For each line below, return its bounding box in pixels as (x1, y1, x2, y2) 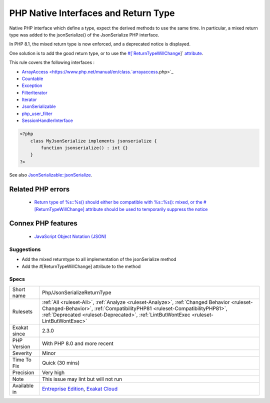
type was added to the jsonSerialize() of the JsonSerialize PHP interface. (9, 31, 159, 37)
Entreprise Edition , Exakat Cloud (41, 385, 117, 392)
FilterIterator (21, 89, 47, 95)
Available (12, 382, 34, 389)
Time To (12, 356, 32, 363)
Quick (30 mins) (41, 359, 80, 366)
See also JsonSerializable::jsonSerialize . (9, 171, 92, 177)
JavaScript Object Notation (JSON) (34, 233, 106, 239)
